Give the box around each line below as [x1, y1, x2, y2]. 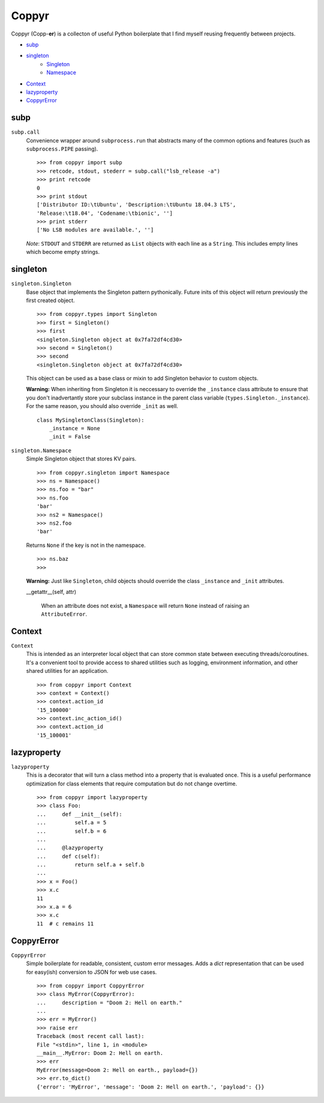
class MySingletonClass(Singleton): [37, 416, 145, 424]
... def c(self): [37, 853, 100, 860]
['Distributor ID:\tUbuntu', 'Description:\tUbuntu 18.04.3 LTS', [37, 202, 236, 208]
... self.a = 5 [37, 819, 107, 826]
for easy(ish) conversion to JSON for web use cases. [26, 968, 157, 975]
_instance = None [49, 425, 100, 432]
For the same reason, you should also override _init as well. [26, 403, 178, 410]
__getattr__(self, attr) [26, 589, 77, 596]
